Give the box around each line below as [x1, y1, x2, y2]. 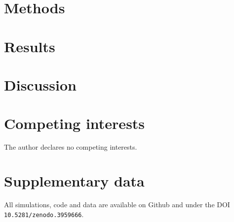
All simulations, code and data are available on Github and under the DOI [4, 199, 230, 209]
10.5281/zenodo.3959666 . [4, 209, 84, 219]
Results [4, 36, 55, 56]
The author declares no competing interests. [4, 142, 137, 152]
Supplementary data [4, 171, 145, 191]
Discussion [4, 74, 77, 95]
